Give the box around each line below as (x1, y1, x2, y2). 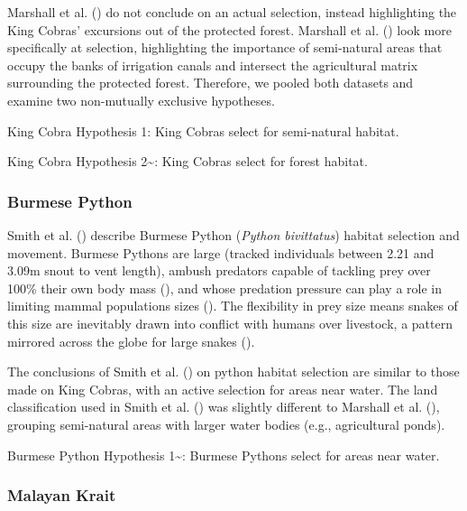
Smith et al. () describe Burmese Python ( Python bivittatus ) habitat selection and (7, 225, 460, 244)
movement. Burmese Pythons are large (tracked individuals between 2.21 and (7, 243, 435, 262)
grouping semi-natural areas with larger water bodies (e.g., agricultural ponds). (7, 414, 445, 433)
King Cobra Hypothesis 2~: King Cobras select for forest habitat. (7, 152, 368, 171)
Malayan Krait (7, 484, 116, 506)
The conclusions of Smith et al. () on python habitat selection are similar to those (7, 362, 460, 381)
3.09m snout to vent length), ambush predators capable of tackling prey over (7, 261, 431, 280)
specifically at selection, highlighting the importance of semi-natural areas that (7, 38, 443, 57)
